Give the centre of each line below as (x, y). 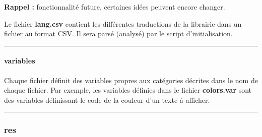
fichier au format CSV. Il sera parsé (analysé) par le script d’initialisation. (118, 33)
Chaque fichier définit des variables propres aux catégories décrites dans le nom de (131, 80)
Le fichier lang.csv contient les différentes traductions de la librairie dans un (123, 23)
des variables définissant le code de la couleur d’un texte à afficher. (107, 99)
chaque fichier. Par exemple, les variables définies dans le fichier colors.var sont (128, 90)
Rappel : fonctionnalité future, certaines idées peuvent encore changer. (115, 7)
